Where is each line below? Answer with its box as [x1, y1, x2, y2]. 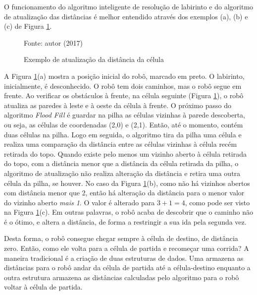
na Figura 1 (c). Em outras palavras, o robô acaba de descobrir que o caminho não [4, 207, 253, 217]
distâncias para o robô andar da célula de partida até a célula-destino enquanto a [4, 262, 251, 273]
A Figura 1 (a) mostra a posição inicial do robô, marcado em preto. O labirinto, [4, 70, 245, 81]
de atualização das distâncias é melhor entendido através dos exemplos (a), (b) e [4, 11, 248, 21]
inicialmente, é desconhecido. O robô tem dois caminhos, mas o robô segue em [4, 80, 242, 91]
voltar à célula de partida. [4, 282, 83, 292]
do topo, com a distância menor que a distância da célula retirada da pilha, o [4, 158, 239, 169]
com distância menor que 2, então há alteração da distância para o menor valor [4, 187, 245, 198]
